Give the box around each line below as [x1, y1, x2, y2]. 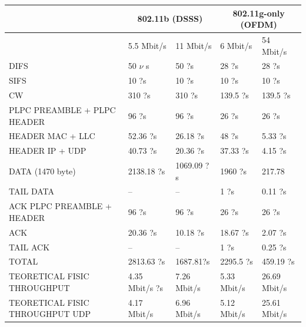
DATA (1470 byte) [9, 164, 76, 177]
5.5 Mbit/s [128, 39, 167, 51]
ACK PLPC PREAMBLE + [9, 200, 112, 212]
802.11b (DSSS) [137, 12, 203, 25]
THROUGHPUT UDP [9, 308, 91, 320]
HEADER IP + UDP [9, 144, 87, 157]
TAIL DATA [9, 185, 54, 197]
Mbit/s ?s [128, 281, 163, 293]
